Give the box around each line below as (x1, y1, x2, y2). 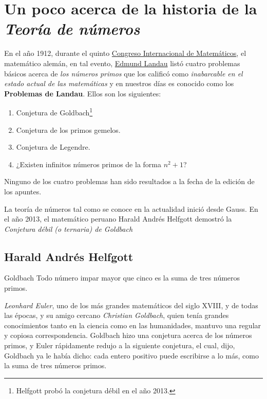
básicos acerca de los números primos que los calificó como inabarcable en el (4, 68, 243, 78)
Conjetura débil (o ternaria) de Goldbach (4, 223, 133, 234)
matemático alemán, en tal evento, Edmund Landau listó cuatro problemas (4, 57, 240, 68)
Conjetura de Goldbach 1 (16, 106, 93, 117)
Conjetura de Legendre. (16, 142, 90, 152)
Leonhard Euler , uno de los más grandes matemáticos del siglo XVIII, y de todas (4, 300, 258, 310)
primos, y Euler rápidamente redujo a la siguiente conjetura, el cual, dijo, (4, 340, 235, 351)
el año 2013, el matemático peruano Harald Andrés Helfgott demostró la (4, 213, 232, 224)
